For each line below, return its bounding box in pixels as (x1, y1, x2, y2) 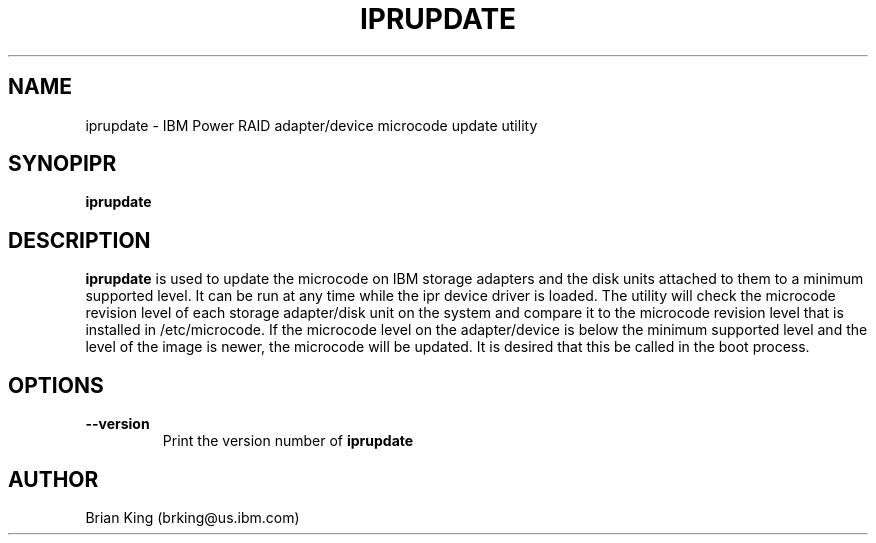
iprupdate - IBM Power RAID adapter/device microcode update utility (85, 116, 538, 134)
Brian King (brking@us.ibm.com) (85, 508, 300, 526)
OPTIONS (8, 372, 104, 398)
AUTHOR (8, 466, 99, 492)
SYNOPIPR (8, 151, 117, 177)
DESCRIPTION (8, 227, 151, 253)
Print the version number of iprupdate (162, 432, 414, 450)
